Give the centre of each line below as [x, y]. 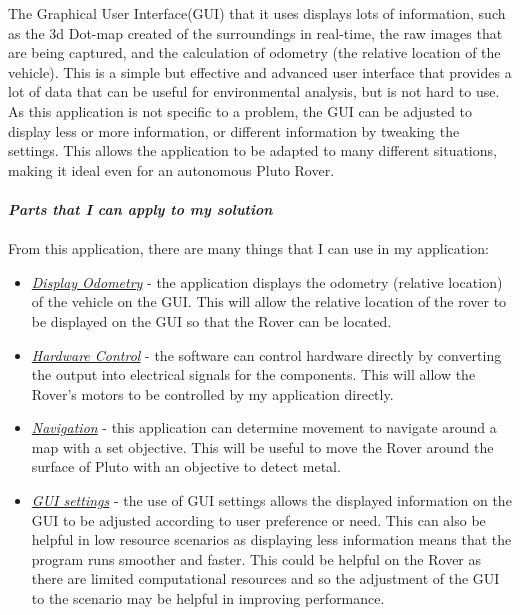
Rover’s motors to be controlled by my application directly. [212, 393]
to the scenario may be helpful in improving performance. [208, 598]
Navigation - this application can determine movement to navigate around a [264, 427]
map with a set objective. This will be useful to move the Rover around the [262, 446]
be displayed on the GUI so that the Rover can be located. [211, 320]
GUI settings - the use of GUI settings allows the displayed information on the [271, 500]
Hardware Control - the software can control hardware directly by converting [266, 354]
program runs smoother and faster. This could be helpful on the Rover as [256, 558]
